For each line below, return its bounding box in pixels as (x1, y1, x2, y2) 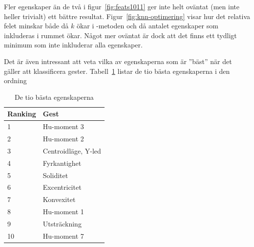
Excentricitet (42, 182, 82, 192)
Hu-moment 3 (42, 121, 84, 132)
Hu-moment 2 (42, 134, 84, 144)
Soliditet (42, 170, 68, 180)
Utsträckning (42, 218, 82, 228)
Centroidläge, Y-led (42, 145, 101, 156)
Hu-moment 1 (42, 206, 84, 217)
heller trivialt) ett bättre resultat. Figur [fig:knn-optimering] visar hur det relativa (4, 11, 251, 21)
